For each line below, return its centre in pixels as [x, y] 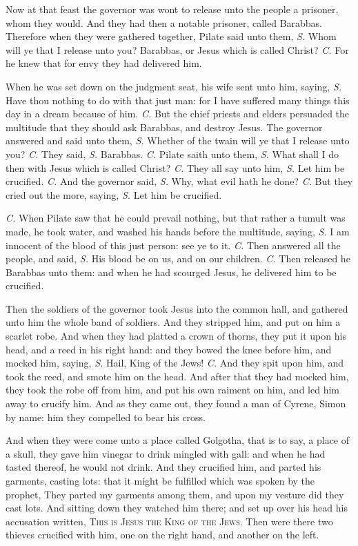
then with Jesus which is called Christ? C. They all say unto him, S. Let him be [175, 167]
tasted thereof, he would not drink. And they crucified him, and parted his [163, 467]
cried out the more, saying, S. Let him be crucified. [114, 194]
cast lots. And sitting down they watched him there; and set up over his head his [177, 508]
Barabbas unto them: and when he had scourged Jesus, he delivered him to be [171, 272]
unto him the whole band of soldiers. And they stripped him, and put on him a [173, 322]
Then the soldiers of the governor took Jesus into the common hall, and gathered [177, 308]
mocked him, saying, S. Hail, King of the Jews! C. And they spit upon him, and [175, 363]
